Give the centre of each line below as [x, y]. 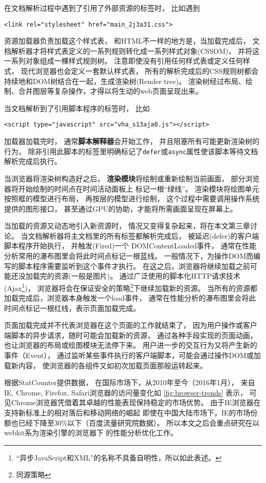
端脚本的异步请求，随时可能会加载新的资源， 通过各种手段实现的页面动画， [131, 335]
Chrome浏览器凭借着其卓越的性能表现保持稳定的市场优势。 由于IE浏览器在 [136, 402]
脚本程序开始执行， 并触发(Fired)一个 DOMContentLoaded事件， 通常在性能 [130, 246]
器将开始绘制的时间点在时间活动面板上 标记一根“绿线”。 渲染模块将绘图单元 [132, 188]
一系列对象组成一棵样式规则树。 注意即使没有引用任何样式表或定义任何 [124, 61]
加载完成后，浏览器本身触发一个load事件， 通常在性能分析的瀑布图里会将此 [130, 298]
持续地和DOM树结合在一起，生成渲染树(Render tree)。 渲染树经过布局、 [125, 81]
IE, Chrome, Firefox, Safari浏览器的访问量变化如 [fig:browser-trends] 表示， [126, 392]
